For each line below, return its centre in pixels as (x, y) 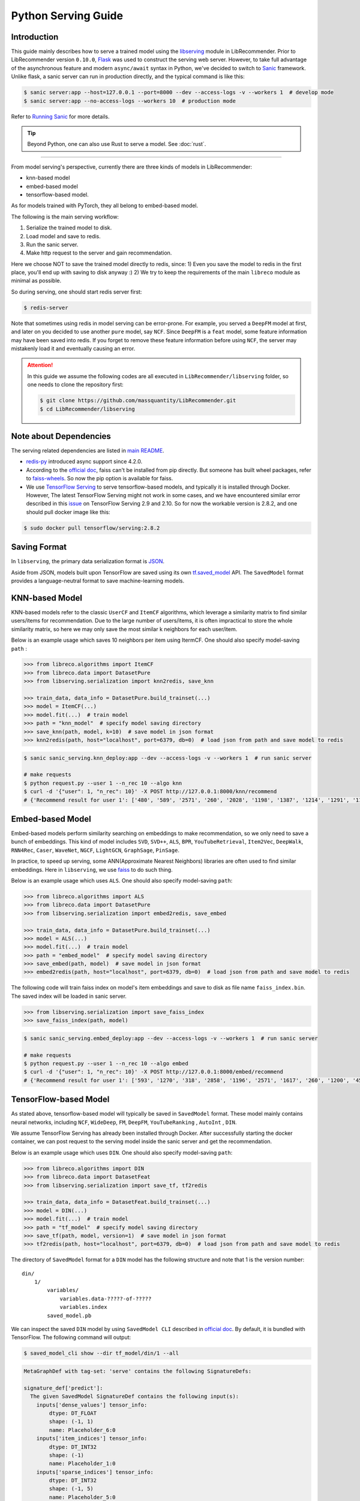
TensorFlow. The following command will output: (71, 1337)
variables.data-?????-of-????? (106, 1299)
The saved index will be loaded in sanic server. (69, 996)
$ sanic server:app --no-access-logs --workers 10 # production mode (130, 101)
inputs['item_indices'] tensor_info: (92, 1439)
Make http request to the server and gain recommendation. (99, 253)
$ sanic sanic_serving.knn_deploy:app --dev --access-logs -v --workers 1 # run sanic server (168, 758)
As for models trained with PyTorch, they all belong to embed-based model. (104, 206)
